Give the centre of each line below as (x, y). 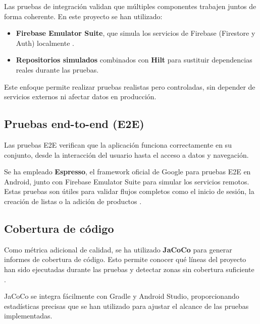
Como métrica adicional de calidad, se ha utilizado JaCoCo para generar (118, 249)
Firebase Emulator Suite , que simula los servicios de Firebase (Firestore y (136, 33)
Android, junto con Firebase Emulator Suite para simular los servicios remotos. (127, 181)
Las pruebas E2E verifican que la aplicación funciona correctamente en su (118, 144)
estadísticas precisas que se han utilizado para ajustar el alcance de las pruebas (126, 306)
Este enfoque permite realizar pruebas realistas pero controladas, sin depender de (130, 86)
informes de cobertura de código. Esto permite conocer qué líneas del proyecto (125, 259)
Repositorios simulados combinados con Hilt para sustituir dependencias (134, 60)
